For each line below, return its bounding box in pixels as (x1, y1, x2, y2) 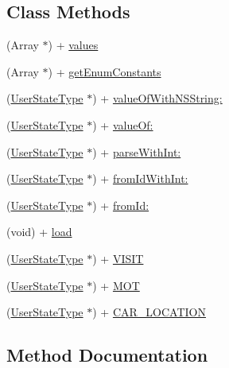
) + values (48, 37, 99, 53)
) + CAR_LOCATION (92, 304, 206, 320)
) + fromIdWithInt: (92, 170, 188, 187)
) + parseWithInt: (92, 143, 181, 160)
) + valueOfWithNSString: (92, 90, 223, 107)
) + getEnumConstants (48, 63, 161, 79)
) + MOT (92, 277, 140, 293)
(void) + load (6, 223, 72, 240)
